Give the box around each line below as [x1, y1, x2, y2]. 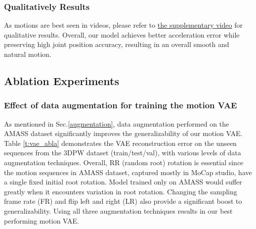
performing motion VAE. [4, 215, 79, 226]
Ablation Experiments [4, 73, 120, 88]
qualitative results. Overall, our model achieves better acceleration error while [4, 29, 240, 40]
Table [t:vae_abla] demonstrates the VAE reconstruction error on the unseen [4, 137, 237, 148]
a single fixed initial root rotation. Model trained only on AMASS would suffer [4, 177, 242, 187]
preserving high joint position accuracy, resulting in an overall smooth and [4, 39, 229, 49]
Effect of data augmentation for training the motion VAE [4, 99, 237, 111]
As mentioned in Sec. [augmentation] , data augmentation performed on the [4, 118, 229, 129]
